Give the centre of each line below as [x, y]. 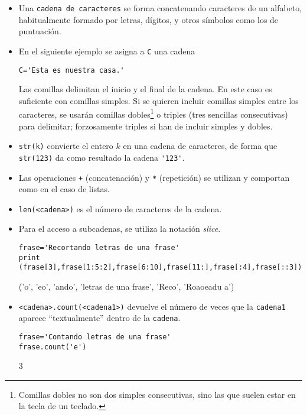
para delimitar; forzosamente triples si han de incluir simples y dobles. [146, 126]
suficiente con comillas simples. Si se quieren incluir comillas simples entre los [159, 100]
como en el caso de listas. [64, 189]
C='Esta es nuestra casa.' [71, 70]
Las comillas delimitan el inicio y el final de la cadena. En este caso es [145, 89]
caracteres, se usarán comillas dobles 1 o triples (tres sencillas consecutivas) [153, 113]
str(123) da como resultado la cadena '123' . [102, 157]
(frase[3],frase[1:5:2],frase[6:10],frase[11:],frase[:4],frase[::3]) [160, 268]
